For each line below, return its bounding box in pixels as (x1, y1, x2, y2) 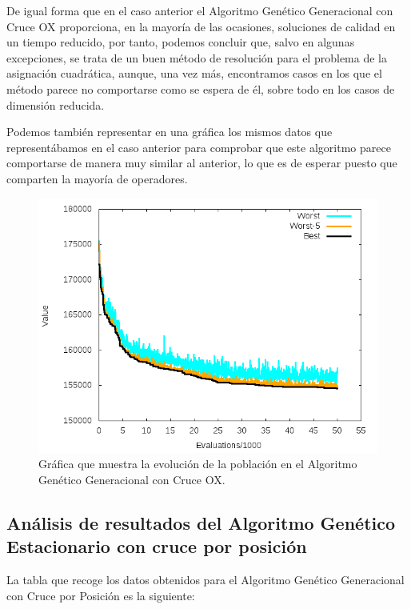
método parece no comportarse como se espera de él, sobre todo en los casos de (6, 80, 395, 97)
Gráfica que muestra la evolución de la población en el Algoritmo (38, 455, 357, 472)
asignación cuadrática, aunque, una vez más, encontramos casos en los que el (6, 65, 382, 82)
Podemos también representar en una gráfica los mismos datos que (6, 123, 333, 140)
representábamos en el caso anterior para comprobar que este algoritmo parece (6, 138, 391, 155)
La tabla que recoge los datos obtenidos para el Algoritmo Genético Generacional (6, 571, 405, 587)
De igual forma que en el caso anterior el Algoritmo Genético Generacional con (6, 2, 393, 18)
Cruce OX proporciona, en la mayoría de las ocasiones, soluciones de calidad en (6, 18, 396, 34)
